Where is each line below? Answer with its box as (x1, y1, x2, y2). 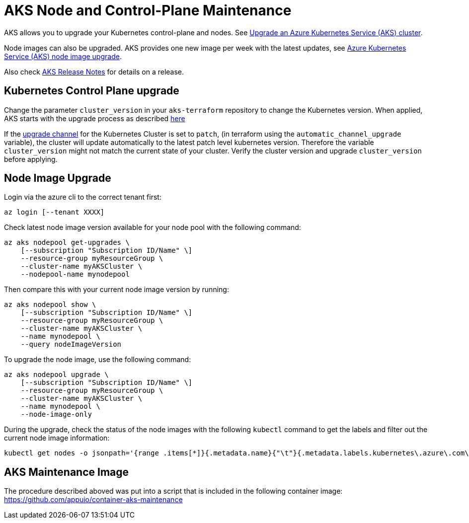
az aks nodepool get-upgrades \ (4, 238, 130, 247)
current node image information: (4, 434, 110, 443)
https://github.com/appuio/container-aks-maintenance (4, 495, 183, 504)
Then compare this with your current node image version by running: (4, 285, 229, 294)
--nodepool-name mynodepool (20, 270, 130, 279)
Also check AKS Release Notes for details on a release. (4, 67, 184, 76)
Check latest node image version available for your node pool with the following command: (4, 223, 301, 232)
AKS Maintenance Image (4, 465, 129, 478)
